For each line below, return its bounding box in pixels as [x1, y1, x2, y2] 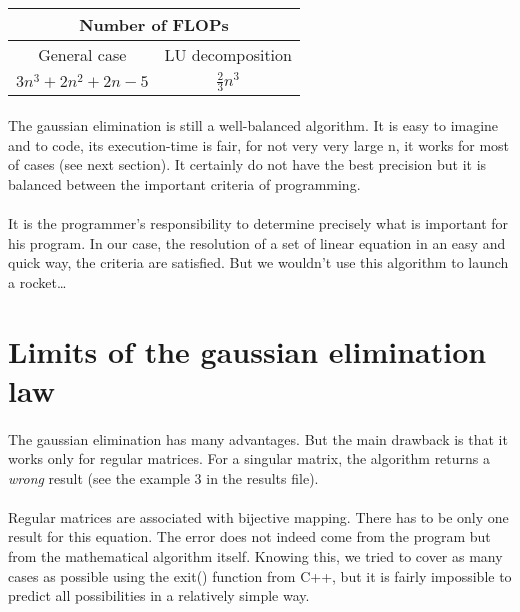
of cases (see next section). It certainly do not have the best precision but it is [8, 154, 487, 175]
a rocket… [8, 271, 67, 292]
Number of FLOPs [79, 12, 229, 36]
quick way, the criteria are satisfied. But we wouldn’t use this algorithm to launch [8, 252, 509, 273]
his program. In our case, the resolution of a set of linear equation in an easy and [8, 232, 506, 253]
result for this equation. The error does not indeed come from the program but [8, 526, 491, 547]
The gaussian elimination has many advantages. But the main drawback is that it [8, 428, 508, 449]
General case [38, 42, 127, 66]
